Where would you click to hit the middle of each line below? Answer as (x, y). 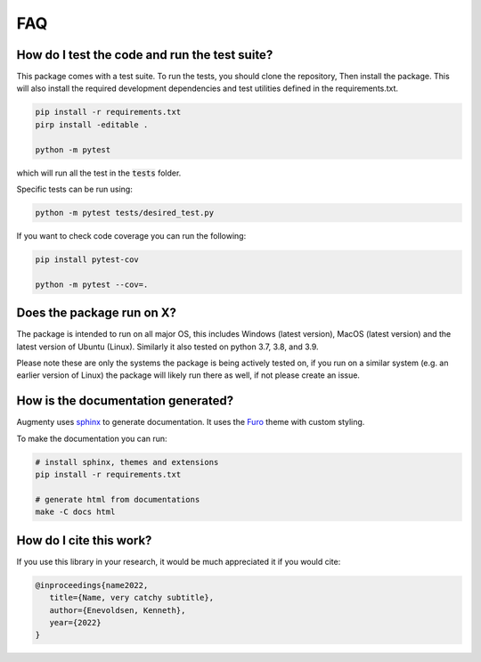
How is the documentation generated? (125, 401)
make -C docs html (75, 512)
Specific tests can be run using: (74, 189)
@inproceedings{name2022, (92, 585)
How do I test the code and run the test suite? (145, 55)
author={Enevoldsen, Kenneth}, (118, 610)
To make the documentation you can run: (92, 438)
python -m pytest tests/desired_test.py (124, 212)
